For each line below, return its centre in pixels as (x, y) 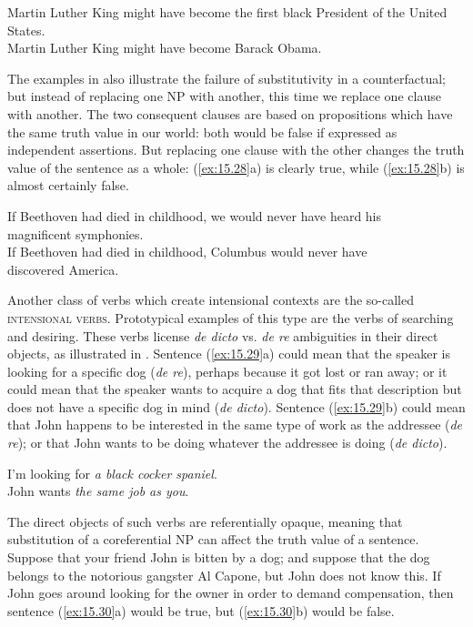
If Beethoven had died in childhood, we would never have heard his (195, 215)
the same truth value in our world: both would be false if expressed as (202, 131)
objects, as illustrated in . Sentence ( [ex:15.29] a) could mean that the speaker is (229, 354)
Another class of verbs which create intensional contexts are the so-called (211, 300)
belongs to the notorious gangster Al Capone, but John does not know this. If (224, 575)
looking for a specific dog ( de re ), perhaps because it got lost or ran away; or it (227, 371)
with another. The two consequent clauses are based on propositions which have (230, 113)
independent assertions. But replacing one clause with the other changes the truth (236, 150)
